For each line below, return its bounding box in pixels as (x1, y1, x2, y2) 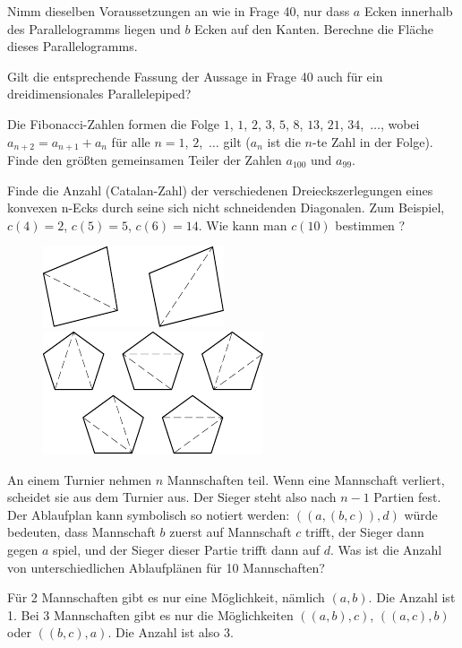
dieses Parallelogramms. (7, 37, 138, 56)
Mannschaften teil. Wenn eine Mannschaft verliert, (167, 470, 445, 488)
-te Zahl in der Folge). (312, 132, 433, 151)
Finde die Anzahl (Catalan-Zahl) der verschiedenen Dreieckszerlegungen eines (7, 180, 433, 199)
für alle (111, 132, 150, 151)
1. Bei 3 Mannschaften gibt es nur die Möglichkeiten (7, 605, 294, 624)
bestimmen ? (335, 215, 406, 234)
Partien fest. (373, 488, 441, 506)
